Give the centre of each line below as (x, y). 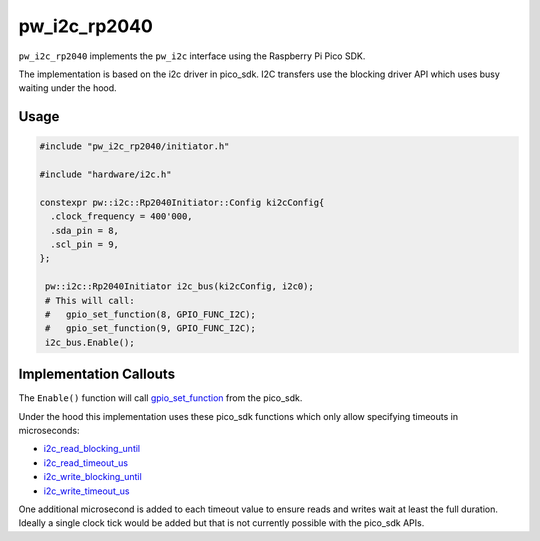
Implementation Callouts (96, 374)
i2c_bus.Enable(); (90, 342)
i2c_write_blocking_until (92, 477)
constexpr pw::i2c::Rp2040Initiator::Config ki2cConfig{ (182, 202)
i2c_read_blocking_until (91, 449)
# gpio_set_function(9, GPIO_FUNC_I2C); (151, 328)
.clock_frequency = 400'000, (122, 216)
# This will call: (90, 300)
